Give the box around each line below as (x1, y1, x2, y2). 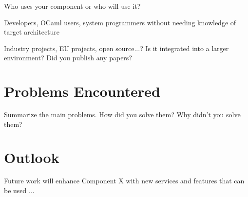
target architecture (4, 27, 60, 37)
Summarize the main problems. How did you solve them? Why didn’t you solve (4, 109, 241, 120)
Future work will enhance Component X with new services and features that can (4, 176, 245, 186)
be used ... (4, 185, 35, 195)
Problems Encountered (4, 81, 160, 101)
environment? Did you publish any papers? (4, 53, 132, 63)
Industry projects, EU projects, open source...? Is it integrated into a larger (4, 43, 229, 53)
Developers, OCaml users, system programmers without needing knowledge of (4, 17, 236, 27)
